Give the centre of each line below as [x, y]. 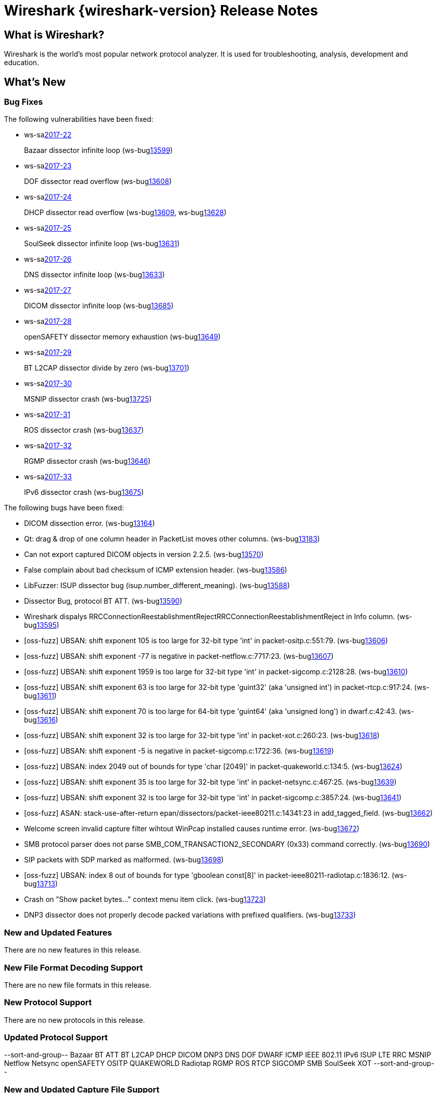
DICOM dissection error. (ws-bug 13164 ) [90, 523]
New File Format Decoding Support [73, 967]
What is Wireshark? [54, 35]
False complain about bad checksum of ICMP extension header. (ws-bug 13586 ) [156, 570]
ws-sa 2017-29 [48, 352]
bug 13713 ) [41, 884]
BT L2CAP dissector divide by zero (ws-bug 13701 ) [107, 368]
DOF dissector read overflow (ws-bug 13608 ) [98, 181]
